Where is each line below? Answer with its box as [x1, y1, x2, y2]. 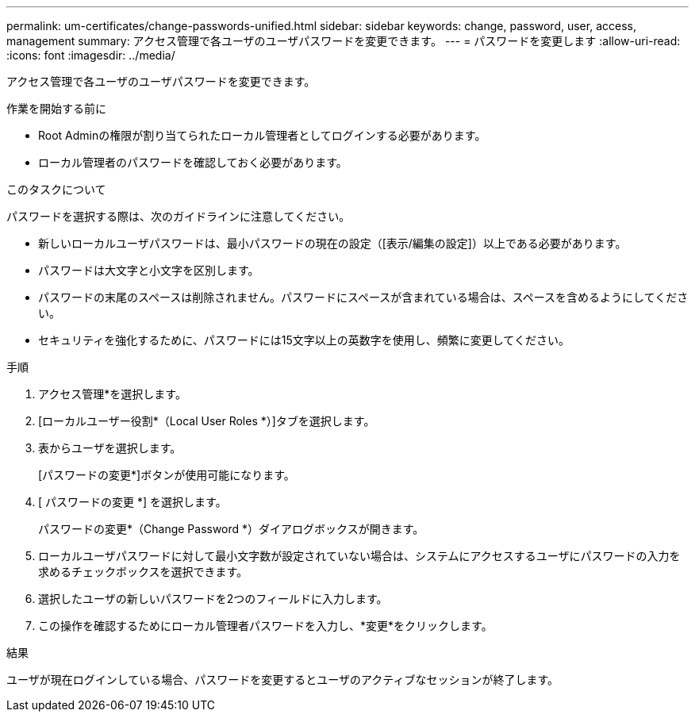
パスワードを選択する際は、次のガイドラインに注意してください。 [6, 209, 351, 223]
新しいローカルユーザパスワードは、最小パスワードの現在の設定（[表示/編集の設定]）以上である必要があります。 [38, 236, 627, 250]
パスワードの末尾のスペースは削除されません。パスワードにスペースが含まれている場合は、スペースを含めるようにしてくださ [38, 290, 689, 304]
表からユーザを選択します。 [38, 441, 182, 455]
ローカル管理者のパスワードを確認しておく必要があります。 [38, 156, 347, 169]
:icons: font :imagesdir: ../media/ [6, 48, 175, 62]
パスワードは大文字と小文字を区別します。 [38, 263, 259, 277]
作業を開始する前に [6, 102, 106, 115]
